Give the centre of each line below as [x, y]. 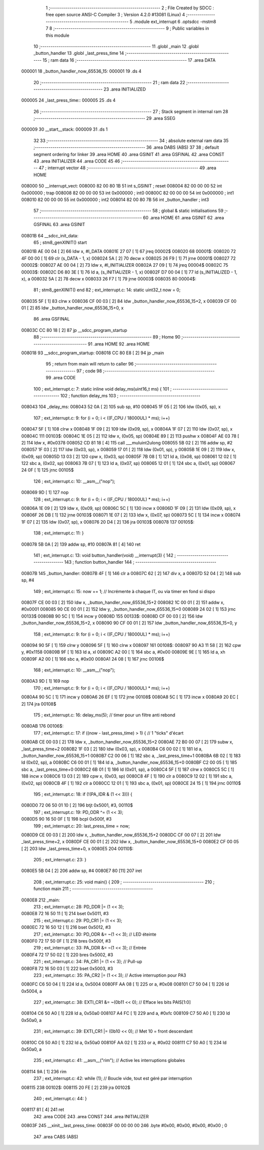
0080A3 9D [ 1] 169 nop [45, 681]
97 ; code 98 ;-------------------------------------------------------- [146, 371]
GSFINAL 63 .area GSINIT [59, 225]
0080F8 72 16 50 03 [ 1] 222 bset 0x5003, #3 [67, 968]
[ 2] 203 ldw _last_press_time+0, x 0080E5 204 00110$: [77, 849]
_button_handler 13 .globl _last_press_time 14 [79, 53]
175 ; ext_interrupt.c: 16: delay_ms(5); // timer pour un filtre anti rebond [104, 715]
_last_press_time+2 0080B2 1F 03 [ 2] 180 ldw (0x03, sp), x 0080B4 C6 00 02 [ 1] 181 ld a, [112, 749]
